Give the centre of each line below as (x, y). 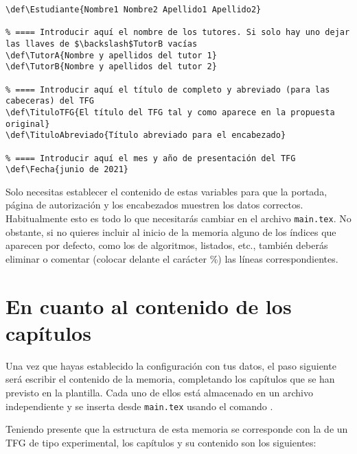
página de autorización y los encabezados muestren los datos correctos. (154, 205)
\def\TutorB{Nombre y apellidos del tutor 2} (111, 67)
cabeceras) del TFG (50, 101)
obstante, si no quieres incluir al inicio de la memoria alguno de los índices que (171, 231)
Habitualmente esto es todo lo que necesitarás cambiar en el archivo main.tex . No (178, 218)
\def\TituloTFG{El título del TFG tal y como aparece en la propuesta (170, 112)
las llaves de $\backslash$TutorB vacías (102, 44)
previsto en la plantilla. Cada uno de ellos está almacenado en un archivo (159, 392)
